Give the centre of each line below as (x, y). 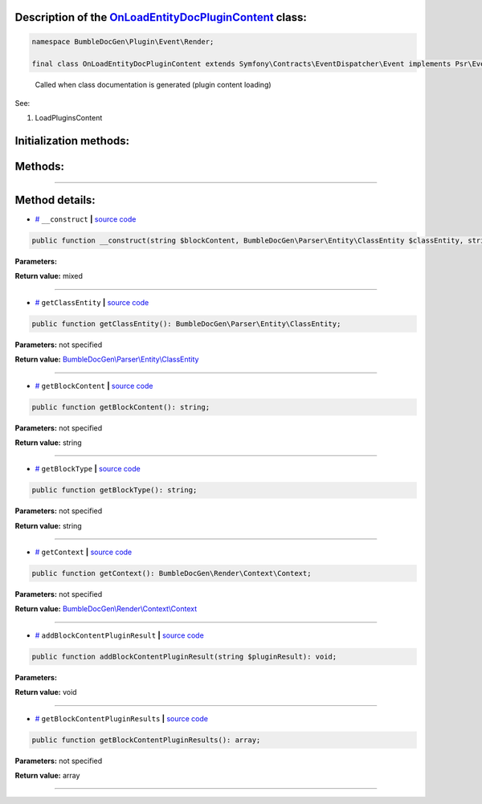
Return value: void (46, 692)
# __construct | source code (86, 219)
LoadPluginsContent (69, 118)
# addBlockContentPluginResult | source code (119, 635)
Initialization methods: (72, 141)
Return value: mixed (49, 276)
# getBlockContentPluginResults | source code (122, 718)
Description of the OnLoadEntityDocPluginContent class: (161, 17)
